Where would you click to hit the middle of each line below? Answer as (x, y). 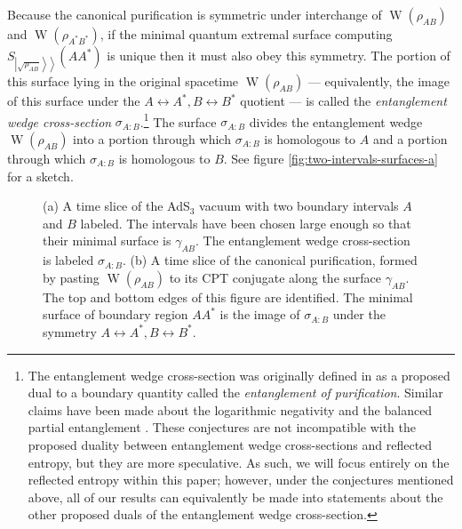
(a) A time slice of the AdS (116, 206)
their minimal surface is (107, 240)
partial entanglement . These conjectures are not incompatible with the (222, 427)
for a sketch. (40, 176)
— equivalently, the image (378, 81)
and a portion (410, 139)
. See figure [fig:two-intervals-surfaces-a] (331, 159)
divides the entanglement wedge (336, 121)
